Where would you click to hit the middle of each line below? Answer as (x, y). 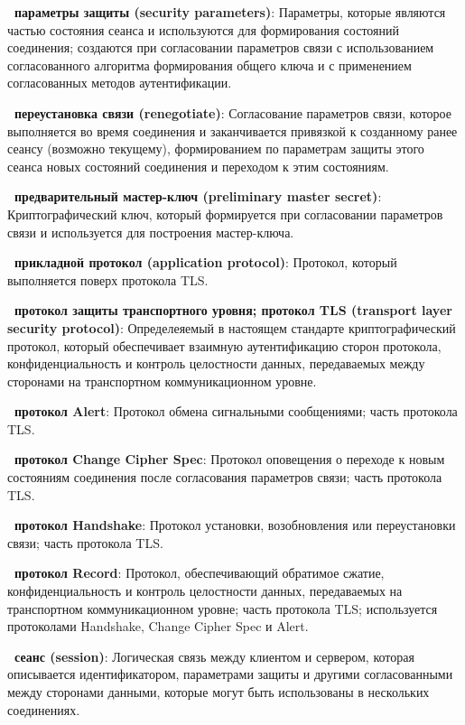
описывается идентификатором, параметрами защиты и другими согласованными (230, 674)
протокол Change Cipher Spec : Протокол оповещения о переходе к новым (230, 459)
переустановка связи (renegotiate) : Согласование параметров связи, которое (233, 112)
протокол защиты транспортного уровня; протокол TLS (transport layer (233, 310)
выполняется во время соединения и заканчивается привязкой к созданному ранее (232, 130)
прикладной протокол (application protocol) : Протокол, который (206, 262)
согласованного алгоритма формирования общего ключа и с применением (209, 65)
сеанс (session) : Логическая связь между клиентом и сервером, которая (214, 656)
